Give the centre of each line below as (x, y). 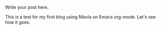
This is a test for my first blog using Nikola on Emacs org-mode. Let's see (80, 17)
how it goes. (18, 22)
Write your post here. (27, 7)
